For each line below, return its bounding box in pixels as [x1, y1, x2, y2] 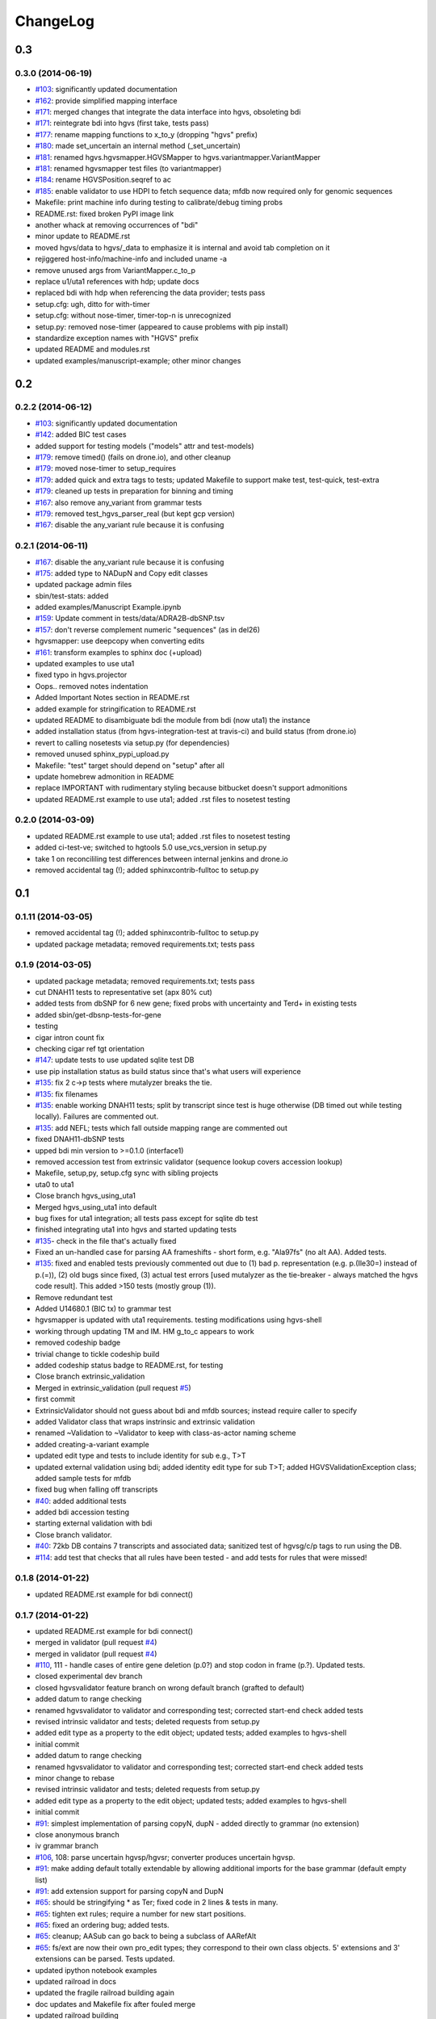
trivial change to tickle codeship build [35, 1349, 160, 1358]
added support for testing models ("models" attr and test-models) [35, 441, 254, 451]
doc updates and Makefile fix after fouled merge [35, 1999, 196, 2009]
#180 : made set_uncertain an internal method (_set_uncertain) [35, 141, 241, 151]
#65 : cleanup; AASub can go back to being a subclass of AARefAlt [35, 1931, 257, 1941]
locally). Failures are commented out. [35, 1111, 159, 1122]
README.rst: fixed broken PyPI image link [35, 208, 174, 218]
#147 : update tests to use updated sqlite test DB [35, 1055, 195, 1065]
